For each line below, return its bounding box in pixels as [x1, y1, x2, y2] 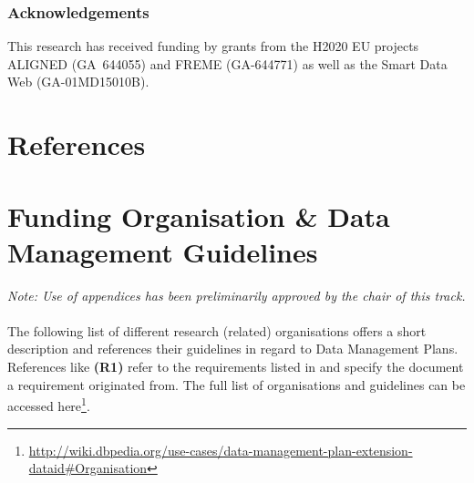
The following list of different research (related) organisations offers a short [7, 321, 427, 340]
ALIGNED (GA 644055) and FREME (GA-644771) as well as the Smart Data [7, 54, 448, 73]
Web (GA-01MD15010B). [7, 72, 149, 91]
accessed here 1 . [7, 394, 90, 415]
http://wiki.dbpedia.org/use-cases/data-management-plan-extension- [28, 440, 413, 459]
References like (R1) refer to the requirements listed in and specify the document [7, 357, 464, 376]
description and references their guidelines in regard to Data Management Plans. [7, 339, 459, 358]
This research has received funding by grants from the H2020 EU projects [7, 36, 419, 56]
